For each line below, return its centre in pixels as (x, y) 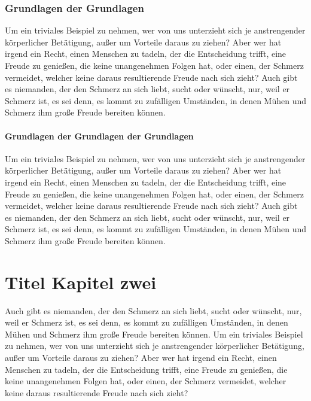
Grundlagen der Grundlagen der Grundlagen (99, 136)
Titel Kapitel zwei (81, 282)
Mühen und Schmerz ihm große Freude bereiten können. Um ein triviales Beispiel (154, 334)
